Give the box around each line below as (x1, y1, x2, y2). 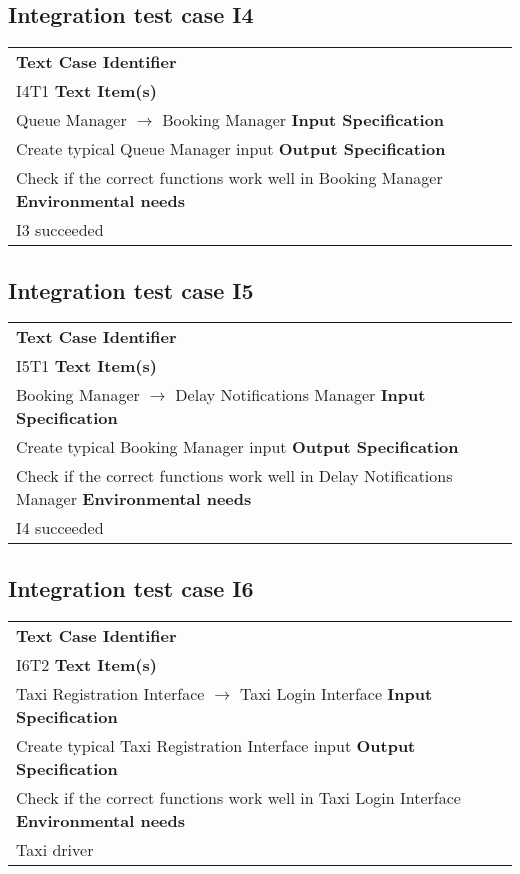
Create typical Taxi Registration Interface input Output (16, 733, 416, 757)
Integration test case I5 (8, 274, 254, 305)
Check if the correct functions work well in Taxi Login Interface (16, 785, 461, 809)
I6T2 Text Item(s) (16, 652, 157, 676)
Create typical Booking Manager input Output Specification (16, 435, 459, 459)
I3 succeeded (16, 218, 104, 242)
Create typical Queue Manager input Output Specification (16, 137, 446, 161)
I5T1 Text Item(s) (16, 354, 157, 378)
